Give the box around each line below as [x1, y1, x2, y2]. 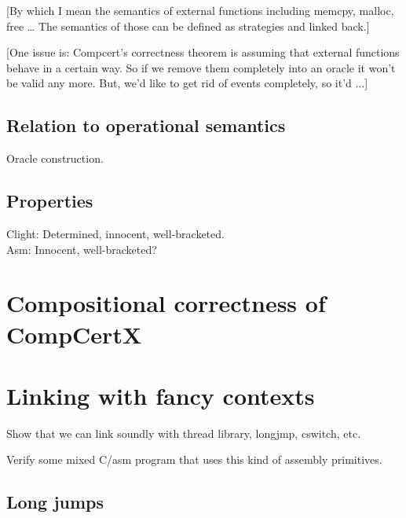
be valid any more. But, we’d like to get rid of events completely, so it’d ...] [6, 75, 368, 91]
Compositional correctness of [6, 287, 326, 319]
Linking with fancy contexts [6, 379, 315, 411]
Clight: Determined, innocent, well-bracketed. [6, 225, 225, 241]
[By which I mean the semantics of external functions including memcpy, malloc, [6, 2, 394, 18]
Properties [6, 189, 93, 213]
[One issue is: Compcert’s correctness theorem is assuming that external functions [6, 44, 400, 61]
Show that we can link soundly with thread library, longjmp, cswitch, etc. [6, 424, 361, 441]
